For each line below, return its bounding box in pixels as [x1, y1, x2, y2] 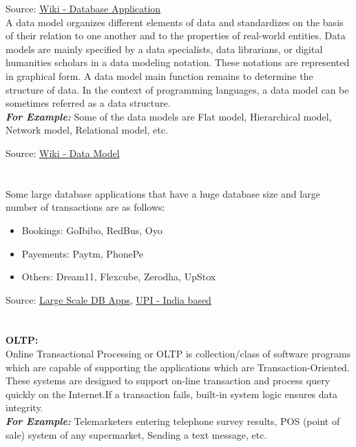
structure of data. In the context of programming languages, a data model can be [6, 82, 349, 96]
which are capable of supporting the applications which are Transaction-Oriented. [6, 360, 350, 374]
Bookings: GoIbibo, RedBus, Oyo [21, 222, 163, 237]
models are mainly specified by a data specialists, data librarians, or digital [6, 41, 323, 56]
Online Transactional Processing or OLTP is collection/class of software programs [6, 346, 351, 361]
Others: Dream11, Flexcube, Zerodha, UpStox [21, 269, 216, 284]
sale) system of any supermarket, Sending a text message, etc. [6, 427, 267, 441]
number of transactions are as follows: [6, 200, 165, 214]
